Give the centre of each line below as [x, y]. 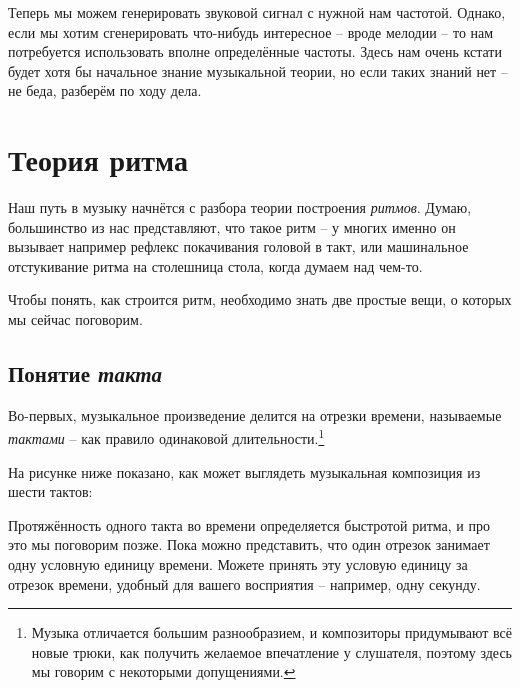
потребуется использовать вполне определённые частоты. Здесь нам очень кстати [255, 51]
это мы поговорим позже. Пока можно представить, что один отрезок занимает [249, 544]
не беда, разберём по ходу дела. [105, 90]
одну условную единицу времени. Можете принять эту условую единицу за [238, 564]
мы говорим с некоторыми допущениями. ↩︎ [163, 671]
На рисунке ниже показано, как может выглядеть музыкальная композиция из [244, 471]
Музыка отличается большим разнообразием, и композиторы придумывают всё [271, 632]
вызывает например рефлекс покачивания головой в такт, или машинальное [238, 246]
